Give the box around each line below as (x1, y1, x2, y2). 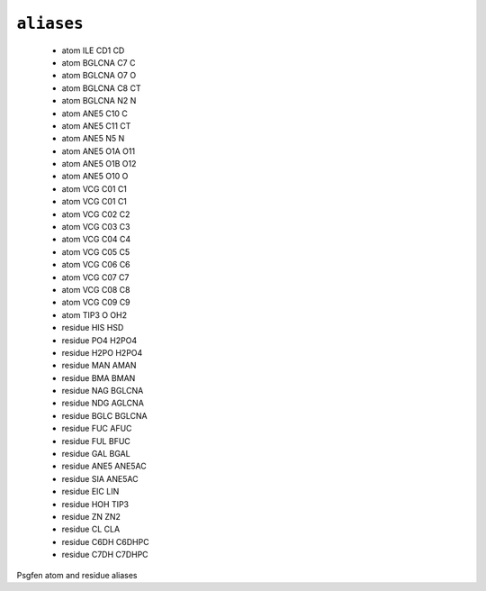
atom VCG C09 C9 (61, 297, 130, 308)
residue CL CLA (61, 523, 121, 535)
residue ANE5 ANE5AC (61, 460, 148, 472)
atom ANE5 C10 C (61, 108, 128, 119)
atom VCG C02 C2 (61, 208, 130, 220)
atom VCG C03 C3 (61, 222, 130, 232)
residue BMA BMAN (61, 372, 136, 383)
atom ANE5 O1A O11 (61, 145, 135, 157)
